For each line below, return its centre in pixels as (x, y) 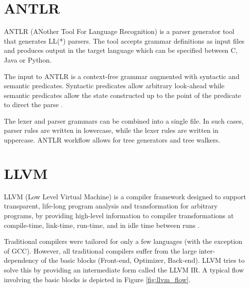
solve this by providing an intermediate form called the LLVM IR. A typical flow (124, 269)
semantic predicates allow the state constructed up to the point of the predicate (123, 95)
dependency (21, 260)
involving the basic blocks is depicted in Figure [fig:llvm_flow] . (97, 279)
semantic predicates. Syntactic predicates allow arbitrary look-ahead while (114, 86)
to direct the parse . (33, 104)
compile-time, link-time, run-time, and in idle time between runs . (102, 225)
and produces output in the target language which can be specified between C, (121, 50)
